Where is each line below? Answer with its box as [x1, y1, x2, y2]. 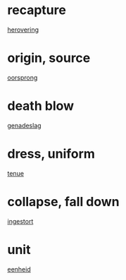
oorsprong [7, 73, 38, 82]
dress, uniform [7, 146, 95, 162]
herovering [7, 25, 39, 34]
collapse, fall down [7, 193, 120, 210]
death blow [7, 98, 75, 114]
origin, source [7, 50, 91, 66]
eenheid [7, 265, 31, 273]
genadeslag [7, 121, 42, 129]
